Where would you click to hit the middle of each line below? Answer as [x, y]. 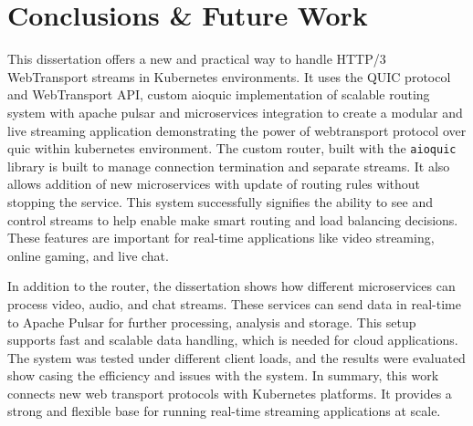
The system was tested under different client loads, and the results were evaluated [236, 357]
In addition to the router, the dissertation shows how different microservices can [231, 286]
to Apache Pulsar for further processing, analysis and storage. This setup [212, 322]
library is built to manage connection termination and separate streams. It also [229, 166]
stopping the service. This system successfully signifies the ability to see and [220, 201]
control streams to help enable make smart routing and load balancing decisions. [233, 219]
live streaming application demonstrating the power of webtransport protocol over [237, 130]
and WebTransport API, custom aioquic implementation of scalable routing [219, 94]
